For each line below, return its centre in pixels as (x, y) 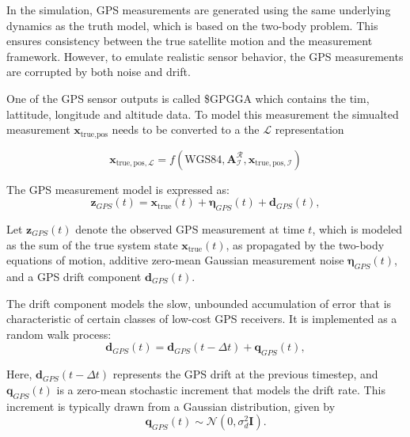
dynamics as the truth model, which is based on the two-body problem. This (192, 25)
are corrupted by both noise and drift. (99, 72)
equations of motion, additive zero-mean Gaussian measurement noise (175, 260)
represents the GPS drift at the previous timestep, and (245, 374)
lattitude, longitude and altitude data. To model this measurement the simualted (203, 114)
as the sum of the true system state (92, 244)
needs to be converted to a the (186, 129)
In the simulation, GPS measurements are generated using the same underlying (199, 9)
